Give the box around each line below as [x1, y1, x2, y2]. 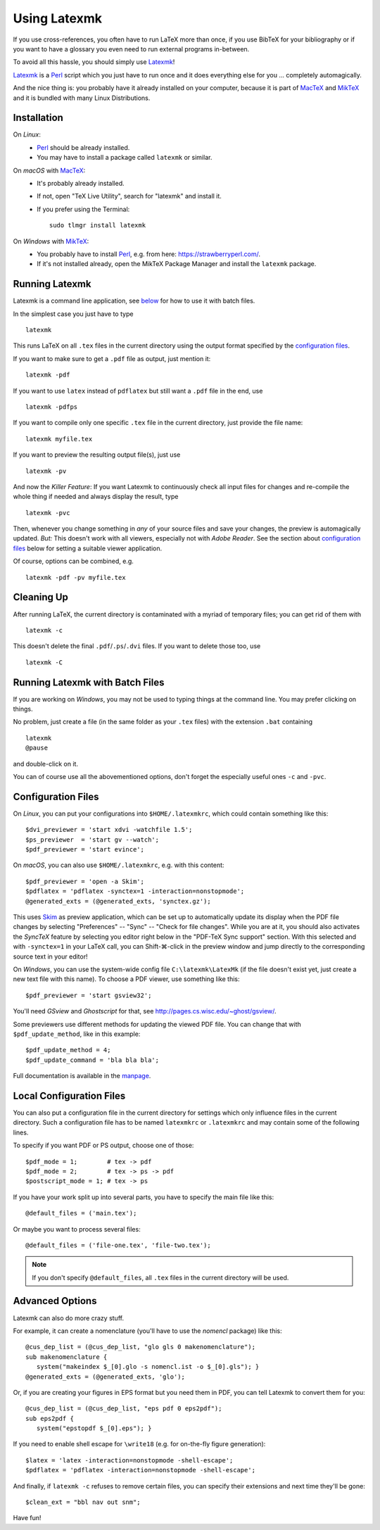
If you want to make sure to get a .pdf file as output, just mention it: [13, 354, 211, 362]
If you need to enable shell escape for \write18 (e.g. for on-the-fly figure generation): [13, 1440, 266, 1448]
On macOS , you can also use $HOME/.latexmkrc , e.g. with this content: [13, 861, 224, 869]
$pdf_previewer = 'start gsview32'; [25, 991, 152, 999]
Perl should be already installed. [37, 143, 130, 151]
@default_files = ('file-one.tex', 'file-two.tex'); [25, 1241, 211, 1249]
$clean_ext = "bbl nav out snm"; [25, 1498, 141, 1506]
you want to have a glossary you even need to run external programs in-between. [13, 44, 250, 53]
